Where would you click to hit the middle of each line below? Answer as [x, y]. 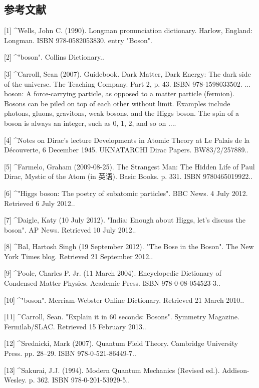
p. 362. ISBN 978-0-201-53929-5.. [79, 380]
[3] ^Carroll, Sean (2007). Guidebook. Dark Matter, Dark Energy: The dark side [127, 73]
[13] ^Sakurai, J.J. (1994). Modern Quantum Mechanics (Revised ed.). [112, 370]
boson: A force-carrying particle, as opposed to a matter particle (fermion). [119, 93]
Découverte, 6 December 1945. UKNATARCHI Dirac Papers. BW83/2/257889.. [126, 150]
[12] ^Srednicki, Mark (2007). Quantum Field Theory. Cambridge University [121, 343]
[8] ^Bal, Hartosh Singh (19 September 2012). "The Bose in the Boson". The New [129, 246]
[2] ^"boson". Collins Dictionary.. [54, 57]
